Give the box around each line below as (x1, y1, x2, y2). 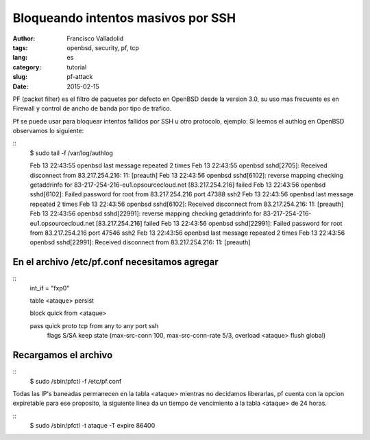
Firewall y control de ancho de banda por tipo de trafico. (12, 104, 172, 113)
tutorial (66, 62, 87, 71)
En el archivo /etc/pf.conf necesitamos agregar (12, 256, 219, 268)
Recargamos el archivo (12, 349, 113, 361)
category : (12, 62, 42, 71)
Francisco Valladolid (66, 34, 124, 43)
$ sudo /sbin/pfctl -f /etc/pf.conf (29, 377, 122, 385)
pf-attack (66, 73, 93, 81)
